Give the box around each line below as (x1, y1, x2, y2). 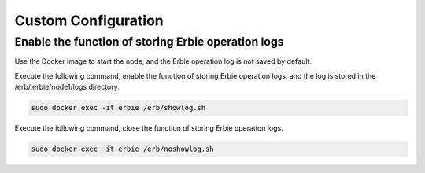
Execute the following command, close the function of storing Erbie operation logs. (14, 123, 283, 133)
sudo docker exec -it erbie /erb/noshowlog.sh (31, 145, 214, 153)
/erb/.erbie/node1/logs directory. (14, 83, 120, 92)
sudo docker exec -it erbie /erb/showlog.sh (31, 103, 206, 112)
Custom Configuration (14, 12, 164, 29)
